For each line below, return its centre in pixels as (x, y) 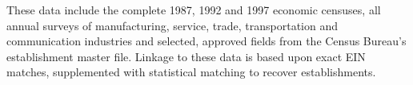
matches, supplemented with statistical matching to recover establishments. (191, 72)
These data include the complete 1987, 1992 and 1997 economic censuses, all (194, 10)
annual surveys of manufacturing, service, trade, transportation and (172, 25)
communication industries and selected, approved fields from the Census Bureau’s (206, 41)
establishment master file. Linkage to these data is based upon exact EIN (186, 56)
